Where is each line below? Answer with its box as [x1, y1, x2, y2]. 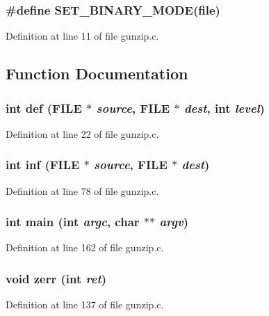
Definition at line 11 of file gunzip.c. [6, 29, 159, 43]
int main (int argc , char [6, 213, 140, 230]
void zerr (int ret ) [6, 269, 107, 287]
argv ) [159, 213, 189, 230]
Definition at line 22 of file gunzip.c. [6, 126, 159, 141]
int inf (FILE [6, 156, 80, 173]
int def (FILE [6, 99, 82, 116]
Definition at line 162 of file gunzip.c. [6, 240, 164, 255]
